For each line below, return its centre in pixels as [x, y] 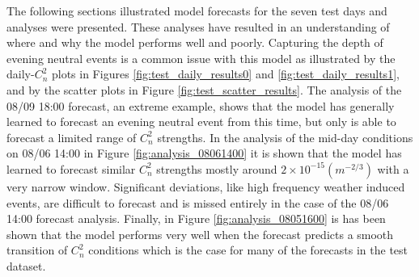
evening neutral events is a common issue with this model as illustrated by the [201, 58]
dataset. [26, 265]
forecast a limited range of [72, 137]
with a [393, 168]
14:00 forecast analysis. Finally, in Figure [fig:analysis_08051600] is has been [196, 218]
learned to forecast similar [71, 168]
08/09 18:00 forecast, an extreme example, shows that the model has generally [201, 105]
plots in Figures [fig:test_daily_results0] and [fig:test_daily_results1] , [225, 74]
